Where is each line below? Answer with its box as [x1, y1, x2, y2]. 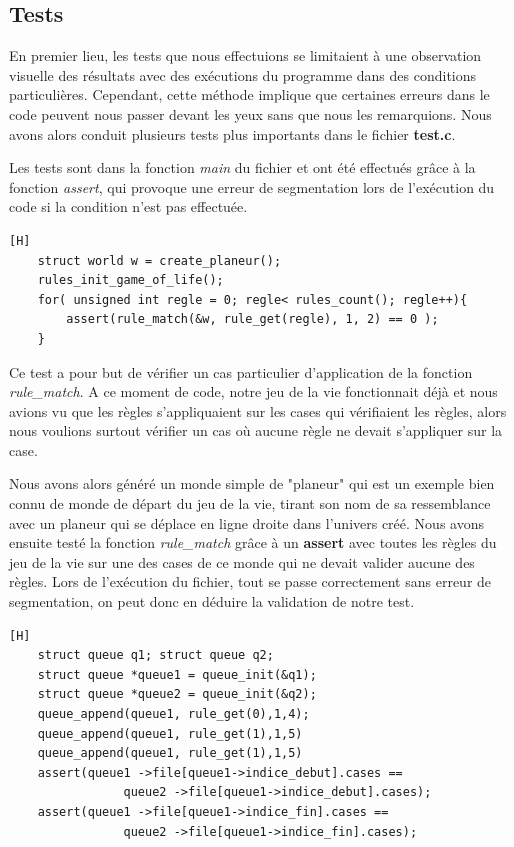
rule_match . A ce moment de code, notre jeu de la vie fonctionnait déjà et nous [9, 381, 498, 402]
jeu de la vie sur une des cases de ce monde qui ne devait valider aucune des [9, 551, 475, 572]
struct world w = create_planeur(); [37, 253, 282, 268]
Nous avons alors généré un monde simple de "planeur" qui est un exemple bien [9, 473, 495, 494]
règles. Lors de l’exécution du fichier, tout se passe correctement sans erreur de [9, 571, 492, 592]
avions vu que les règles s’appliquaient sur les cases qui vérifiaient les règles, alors [9, 400, 507, 421]
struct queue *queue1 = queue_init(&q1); [37, 667, 317, 682]
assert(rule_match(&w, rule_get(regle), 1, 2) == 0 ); [66, 312, 439, 327]
